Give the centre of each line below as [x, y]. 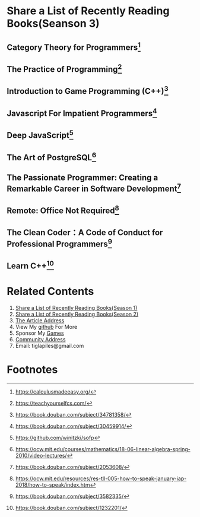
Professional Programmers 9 [59, 243]
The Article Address [40, 321]
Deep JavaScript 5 [40, 135]
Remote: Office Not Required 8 [63, 210]
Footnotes [32, 370]
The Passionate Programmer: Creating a [82, 177]
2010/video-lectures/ [41, 455]
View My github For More [46, 327]
